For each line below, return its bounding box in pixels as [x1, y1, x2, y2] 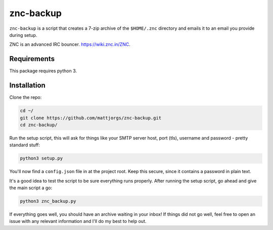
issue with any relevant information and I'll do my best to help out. [9, 218, 147, 224]
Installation [9, 81, 45, 90]
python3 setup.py [20, 155, 63, 161]
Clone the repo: [9, 94, 42, 100]
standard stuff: [9, 142, 40, 148]
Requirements [9, 54, 55, 63]
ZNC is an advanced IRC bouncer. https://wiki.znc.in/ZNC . [9, 41, 131, 47]
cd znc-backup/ [20, 122, 58, 128]
